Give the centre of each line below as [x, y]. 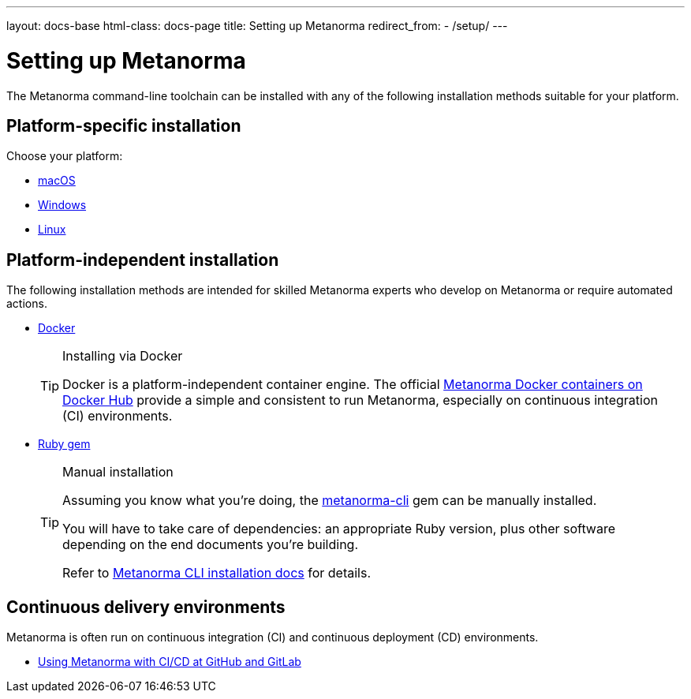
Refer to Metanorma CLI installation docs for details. [217, 573]
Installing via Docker [123, 356]
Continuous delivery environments [146, 607]
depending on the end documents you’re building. [211, 545]
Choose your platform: [65, 156]
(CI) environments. [118, 416]
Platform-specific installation [124, 125]
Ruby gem [64, 444]
